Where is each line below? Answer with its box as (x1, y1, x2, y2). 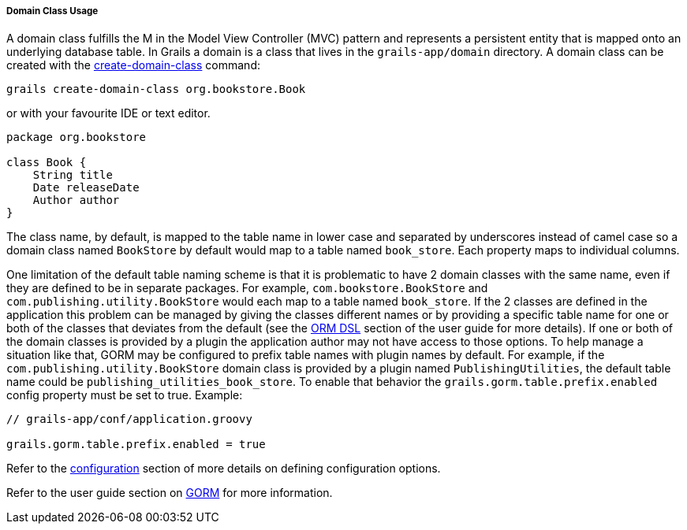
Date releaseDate (32, 181, 140, 195)
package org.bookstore (6, 131, 147, 144)
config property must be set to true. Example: (6, 388, 243, 402)
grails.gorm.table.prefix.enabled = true (6, 438, 266, 451)
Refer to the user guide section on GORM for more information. (6, 486, 333, 500)
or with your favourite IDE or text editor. (6, 106, 211, 120)
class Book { (6, 156, 87, 169)
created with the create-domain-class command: (6, 58, 260, 72)
